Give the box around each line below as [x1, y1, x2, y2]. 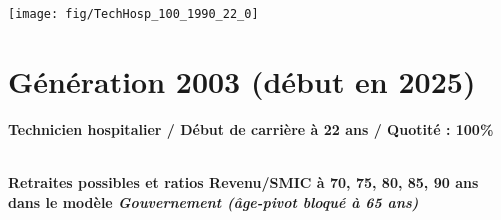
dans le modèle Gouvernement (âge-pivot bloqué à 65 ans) [8, 191, 419, 212]
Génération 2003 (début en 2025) [8, 60, 476, 101]
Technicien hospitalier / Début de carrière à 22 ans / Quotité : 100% [8, 118, 494, 139]
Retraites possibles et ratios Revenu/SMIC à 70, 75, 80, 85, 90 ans [8, 171, 479, 192]
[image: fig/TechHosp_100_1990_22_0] [8, 7, 259, 21]
